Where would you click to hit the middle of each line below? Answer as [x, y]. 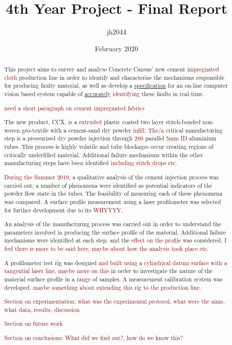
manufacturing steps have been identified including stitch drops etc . [91, 163]
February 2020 [116, 48]
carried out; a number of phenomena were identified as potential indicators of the [108, 185]
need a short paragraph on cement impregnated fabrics [74, 108]
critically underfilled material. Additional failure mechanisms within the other [104, 155]
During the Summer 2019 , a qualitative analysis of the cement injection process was [111, 177]
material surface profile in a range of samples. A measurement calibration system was [113, 279]
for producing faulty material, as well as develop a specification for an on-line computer [116, 86]
